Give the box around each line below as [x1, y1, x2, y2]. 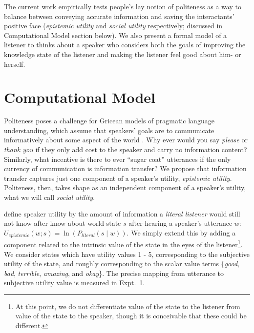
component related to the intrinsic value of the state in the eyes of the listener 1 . [4, 238, 243, 249]
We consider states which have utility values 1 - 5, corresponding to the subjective [4, 249, 250, 259]
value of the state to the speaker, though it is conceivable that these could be [15, 311, 247, 321]
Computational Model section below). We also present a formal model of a [4, 30, 227, 40]
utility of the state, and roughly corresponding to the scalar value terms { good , [4, 258, 240, 269]
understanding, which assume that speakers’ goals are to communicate [4, 125, 214, 135]
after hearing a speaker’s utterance [128, 218, 233, 228]
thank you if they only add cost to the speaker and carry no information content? [4, 144, 247, 155]
